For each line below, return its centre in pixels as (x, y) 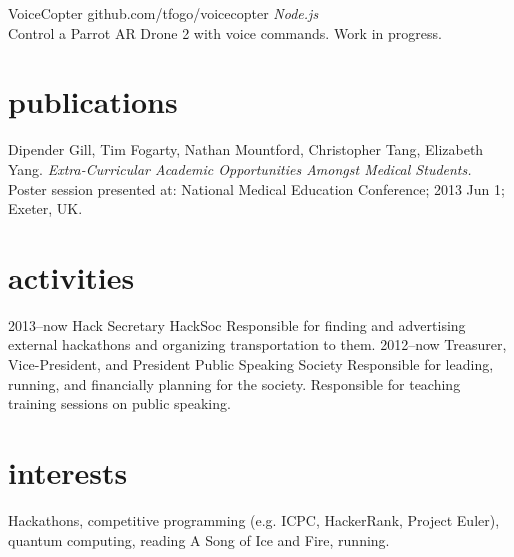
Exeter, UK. (45, 208)
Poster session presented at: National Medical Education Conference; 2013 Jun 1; (256, 188)
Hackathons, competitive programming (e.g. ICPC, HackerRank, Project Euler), (254, 519)
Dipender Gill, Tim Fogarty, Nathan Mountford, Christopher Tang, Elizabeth (246, 149)
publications (93, 101)
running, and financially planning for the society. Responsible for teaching (234, 383)
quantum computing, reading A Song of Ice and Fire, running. (199, 539)
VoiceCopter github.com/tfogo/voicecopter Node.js (163, 13)
